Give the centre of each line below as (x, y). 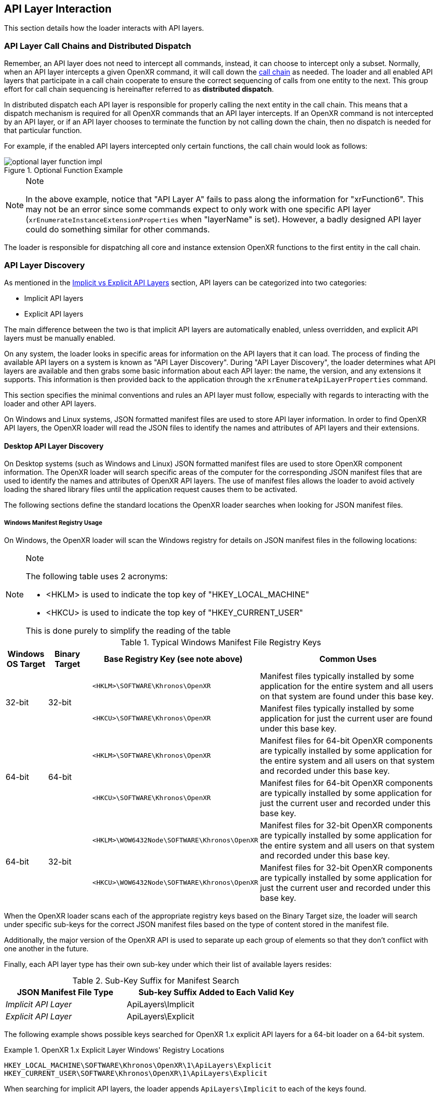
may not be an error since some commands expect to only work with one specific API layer (198, 209)
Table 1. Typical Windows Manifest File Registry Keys (221, 642)
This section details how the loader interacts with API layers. (104, 28)
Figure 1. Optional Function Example (64, 170)
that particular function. (43, 131)
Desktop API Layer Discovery (54, 446)
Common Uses (348, 659)
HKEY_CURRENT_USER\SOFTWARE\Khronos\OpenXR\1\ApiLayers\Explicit (136, 1073)
